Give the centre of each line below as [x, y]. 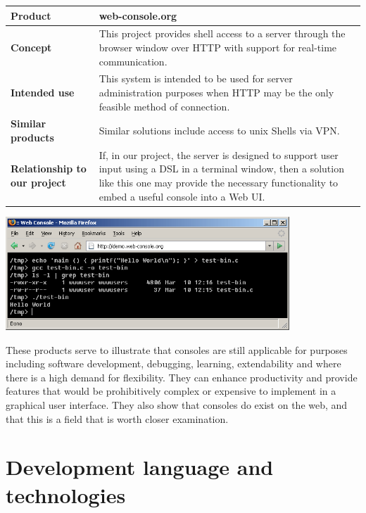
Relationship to [49, 169]
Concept [31, 47]
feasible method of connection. [164, 106]
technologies [66, 494]
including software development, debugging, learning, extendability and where [173, 363]
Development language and [140, 467]
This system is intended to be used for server [196, 78]
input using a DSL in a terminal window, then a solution [221, 169]
